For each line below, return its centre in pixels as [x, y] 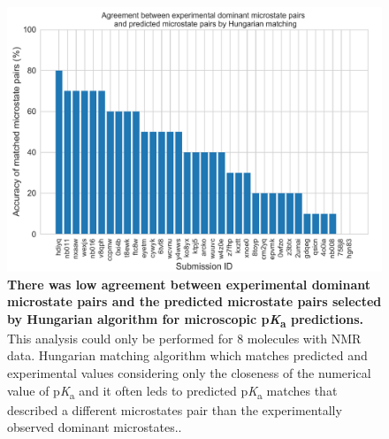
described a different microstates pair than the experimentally [175, 409]
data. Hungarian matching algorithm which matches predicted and [187, 355]
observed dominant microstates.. [95, 427]
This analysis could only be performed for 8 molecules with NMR [184, 338]
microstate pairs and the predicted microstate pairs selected [194, 301]
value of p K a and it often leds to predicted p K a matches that [172, 391]
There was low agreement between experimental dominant [189, 284]
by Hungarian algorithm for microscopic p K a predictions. [186, 320]
